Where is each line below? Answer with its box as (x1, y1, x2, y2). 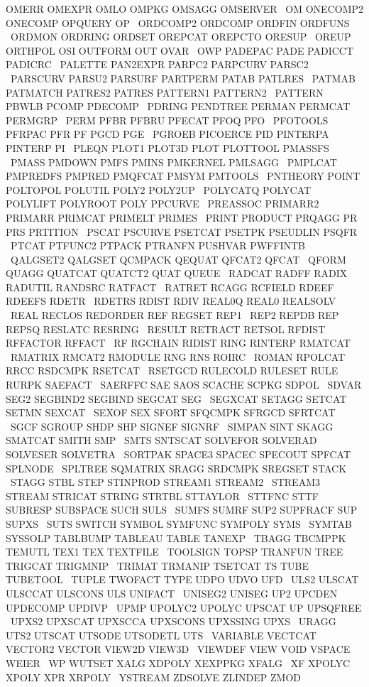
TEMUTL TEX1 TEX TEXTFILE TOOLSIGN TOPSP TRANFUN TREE (6, 544, 343, 559)
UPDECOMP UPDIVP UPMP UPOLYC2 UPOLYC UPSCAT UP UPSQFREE (6, 600, 362, 615)
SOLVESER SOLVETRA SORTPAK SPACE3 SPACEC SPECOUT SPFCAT (6, 447, 351, 461)
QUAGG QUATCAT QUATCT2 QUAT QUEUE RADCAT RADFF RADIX (6, 266, 348, 281)
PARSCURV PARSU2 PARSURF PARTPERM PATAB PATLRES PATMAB (10, 70, 356, 85)
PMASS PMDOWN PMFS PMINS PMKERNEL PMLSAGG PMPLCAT (10, 154, 337, 169)
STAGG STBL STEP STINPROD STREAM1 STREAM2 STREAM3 (10, 475, 320, 489)
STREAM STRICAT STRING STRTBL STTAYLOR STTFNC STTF (6, 488, 319, 503)
